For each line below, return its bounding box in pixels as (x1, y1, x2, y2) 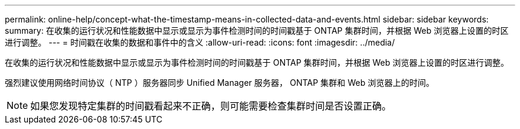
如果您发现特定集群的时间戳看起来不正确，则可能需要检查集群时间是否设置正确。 (30, 100, 392, 112)
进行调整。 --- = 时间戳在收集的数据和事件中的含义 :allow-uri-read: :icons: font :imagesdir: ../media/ (5, 37, 395, 47)
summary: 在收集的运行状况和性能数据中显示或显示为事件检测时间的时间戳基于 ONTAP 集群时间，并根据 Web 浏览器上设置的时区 (5, 25, 509, 36)
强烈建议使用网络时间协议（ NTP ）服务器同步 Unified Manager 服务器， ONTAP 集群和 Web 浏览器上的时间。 (5, 78, 435, 88)
